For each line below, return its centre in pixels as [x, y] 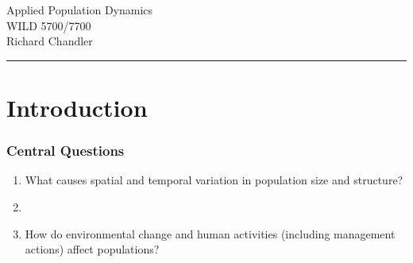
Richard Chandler [50, 41]
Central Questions [66, 151]
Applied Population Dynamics [80, 10]
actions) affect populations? [92, 249]
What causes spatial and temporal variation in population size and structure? [214, 180]
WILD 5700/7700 [49, 25]
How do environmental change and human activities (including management [210, 233]
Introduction [77, 107]
